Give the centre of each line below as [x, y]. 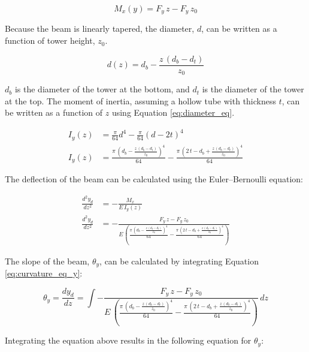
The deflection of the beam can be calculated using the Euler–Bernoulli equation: [154, 179]
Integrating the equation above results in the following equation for [128, 340]
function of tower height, [50, 40]
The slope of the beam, [47, 261]
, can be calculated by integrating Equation [179, 261]
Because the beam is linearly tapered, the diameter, [100, 28]
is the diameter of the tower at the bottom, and [102, 89]
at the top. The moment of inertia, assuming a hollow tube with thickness [140, 100]
